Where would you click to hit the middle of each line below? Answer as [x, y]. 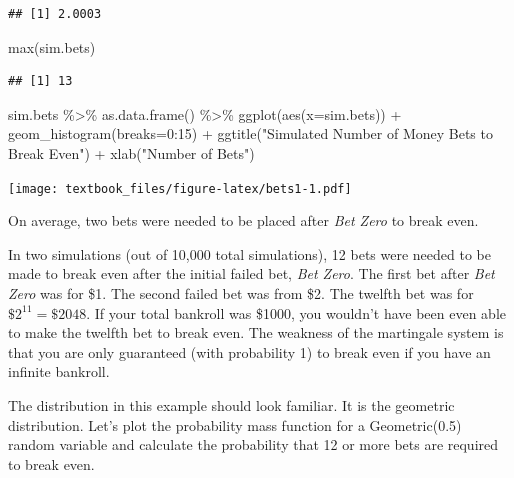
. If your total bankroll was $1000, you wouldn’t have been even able [296, 312]
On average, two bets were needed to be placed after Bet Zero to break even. [243, 220]
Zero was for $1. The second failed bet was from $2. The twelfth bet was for [241, 293]
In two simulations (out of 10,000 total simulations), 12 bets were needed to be [249, 253]
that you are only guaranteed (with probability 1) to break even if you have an [249, 351]
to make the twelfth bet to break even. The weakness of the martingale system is [256, 332]
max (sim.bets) [52, 46]
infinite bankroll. [59, 371]
